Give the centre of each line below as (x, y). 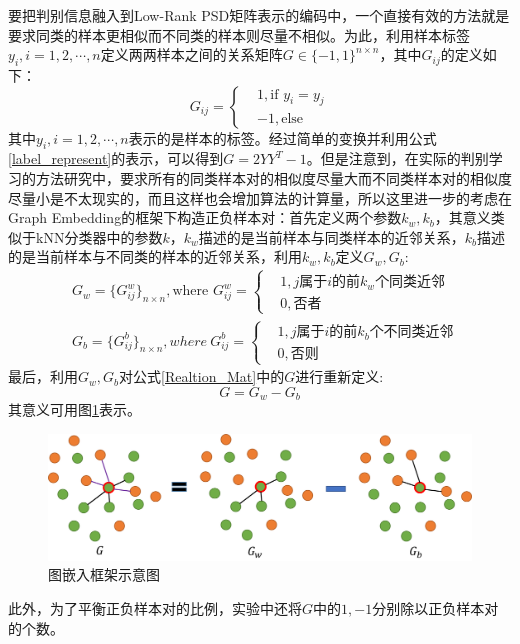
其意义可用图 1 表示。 (74, 409)
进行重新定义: (339, 376)
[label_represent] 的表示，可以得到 (116, 158)
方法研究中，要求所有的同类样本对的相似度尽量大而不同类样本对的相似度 (273, 177)
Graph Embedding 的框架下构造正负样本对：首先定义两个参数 (205, 217)
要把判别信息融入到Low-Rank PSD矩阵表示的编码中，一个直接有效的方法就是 (259, 15)
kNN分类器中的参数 (99, 236)
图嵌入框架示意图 (104, 574)
